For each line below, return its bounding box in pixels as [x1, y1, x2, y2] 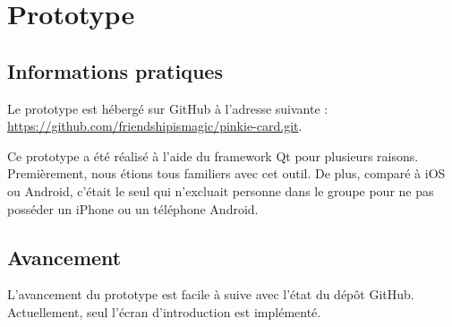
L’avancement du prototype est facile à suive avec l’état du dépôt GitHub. [7, 285, 414, 304]
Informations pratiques [7, 56, 223, 84]
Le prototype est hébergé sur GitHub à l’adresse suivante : [7, 99, 328, 117]
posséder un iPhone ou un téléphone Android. [7, 199, 259, 218]
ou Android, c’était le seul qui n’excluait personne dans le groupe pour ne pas [7, 181, 434, 200]
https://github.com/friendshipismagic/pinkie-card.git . [7, 116, 303, 135]
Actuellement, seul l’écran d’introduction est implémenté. [7, 302, 321, 321]
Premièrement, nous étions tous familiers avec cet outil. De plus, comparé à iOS [7, 164, 446, 183]
